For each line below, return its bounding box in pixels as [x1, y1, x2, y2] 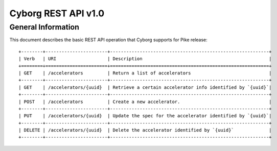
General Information [9, 22, 79, 32]
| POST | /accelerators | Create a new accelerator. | [18, 98, 272, 105]
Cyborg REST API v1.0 [9, 8, 105, 19]
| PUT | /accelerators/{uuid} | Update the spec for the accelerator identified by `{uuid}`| [18, 113, 272, 119]
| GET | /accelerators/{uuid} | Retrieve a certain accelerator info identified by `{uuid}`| [18, 84, 272, 90]
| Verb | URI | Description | [18, 56, 272, 62]
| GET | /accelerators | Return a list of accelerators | [18, 70, 272, 76]
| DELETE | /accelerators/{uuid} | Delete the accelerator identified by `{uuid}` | [18, 128, 272, 133]
